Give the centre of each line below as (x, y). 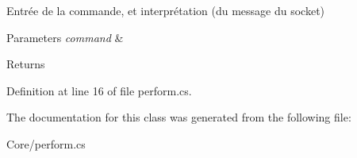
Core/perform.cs (46, 143)
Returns (26, 64)
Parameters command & (65, 37)
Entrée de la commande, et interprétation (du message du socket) (166, 10)
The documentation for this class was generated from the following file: (179, 117)
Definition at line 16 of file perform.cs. (99, 90)
